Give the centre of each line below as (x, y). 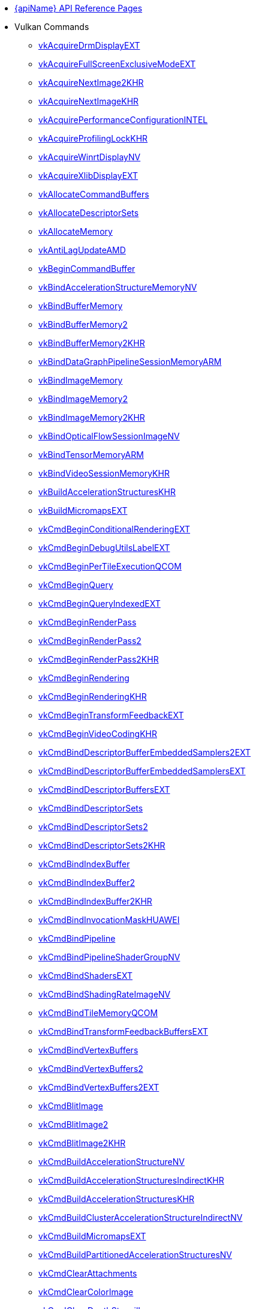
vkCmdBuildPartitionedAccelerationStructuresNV (135, 1255)
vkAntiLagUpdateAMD (82, 250)
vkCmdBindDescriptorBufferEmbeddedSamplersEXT (142, 771)
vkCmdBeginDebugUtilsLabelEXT (104, 548)
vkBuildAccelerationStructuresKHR (107, 492)
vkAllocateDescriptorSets (89, 213)
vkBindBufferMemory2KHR (92, 343)
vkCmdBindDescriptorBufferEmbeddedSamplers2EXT (145, 752)
